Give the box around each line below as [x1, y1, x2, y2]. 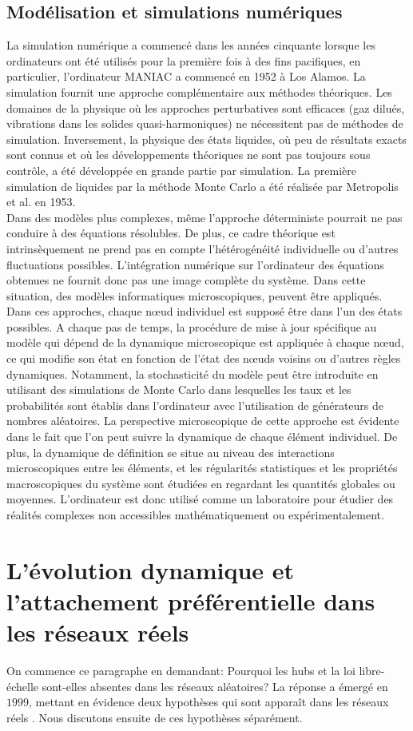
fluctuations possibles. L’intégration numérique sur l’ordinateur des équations [6, 256, 384, 272]
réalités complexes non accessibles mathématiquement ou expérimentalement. [6, 507, 384, 523]
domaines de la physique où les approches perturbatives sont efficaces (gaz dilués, [6, 99, 405, 116]
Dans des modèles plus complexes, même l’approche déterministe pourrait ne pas [6, 209, 403, 225]
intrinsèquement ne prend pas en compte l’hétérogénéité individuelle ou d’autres [6, 240, 399, 256]
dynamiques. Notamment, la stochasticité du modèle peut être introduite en [6, 365, 379, 382]
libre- [359, 662, 385, 679]
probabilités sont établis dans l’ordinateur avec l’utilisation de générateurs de [6, 396, 384, 413]
